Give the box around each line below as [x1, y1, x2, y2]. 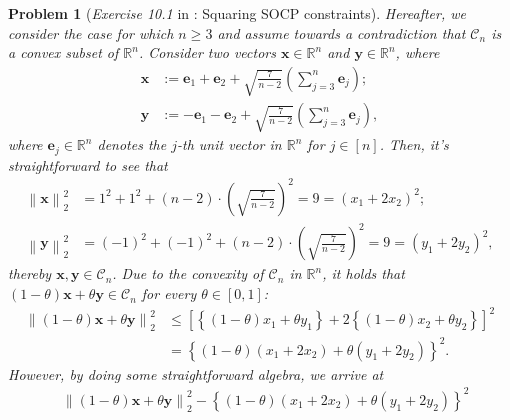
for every [141, 283, 197, 304]
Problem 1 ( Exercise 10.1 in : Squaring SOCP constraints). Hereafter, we [8, 3, 467, 23]
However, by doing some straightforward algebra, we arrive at [8, 363, 384, 384]
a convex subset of [8, 42, 119, 63]
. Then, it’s [379, 134, 449, 155]
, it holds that [322, 263, 405, 284]
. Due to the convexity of [112, 263, 264, 284]
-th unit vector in [176, 134, 282, 155]
